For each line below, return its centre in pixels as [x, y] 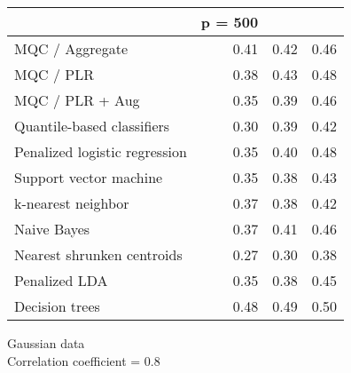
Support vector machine [89, 177]
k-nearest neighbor [72, 203]
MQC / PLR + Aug [77, 100]
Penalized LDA [61, 280]
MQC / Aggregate [71, 48]
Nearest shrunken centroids [98, 254]
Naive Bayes [52, 229]
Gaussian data [46, 343]
